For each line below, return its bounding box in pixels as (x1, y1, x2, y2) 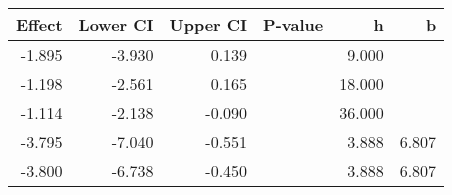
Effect (16, 13, 63, 36)
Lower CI (78, 13, 154, 36)
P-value (263, 13, 324, 36)
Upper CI (169, 13, 248, 36)
